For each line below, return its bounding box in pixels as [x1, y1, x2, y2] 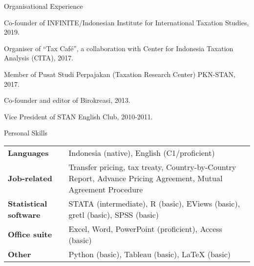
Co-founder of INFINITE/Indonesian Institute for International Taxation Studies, [4, 17, 249, 27]
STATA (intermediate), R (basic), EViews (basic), [68, 197, 240, 209]
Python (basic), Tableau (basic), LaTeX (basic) [68, 248, 231, 260]
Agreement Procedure [68, 183, 143, 195]
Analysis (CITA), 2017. [4, 53, 74, 63]
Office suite [8, 228, 52, 240]
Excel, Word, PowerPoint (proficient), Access [68, 223, 222, 234]
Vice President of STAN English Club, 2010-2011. [4, 111, 153, 121]
